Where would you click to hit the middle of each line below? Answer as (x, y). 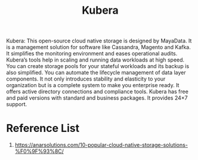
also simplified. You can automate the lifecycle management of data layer (96, 73)
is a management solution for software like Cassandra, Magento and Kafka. (98, 47)
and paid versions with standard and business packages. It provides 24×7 (97, 98)
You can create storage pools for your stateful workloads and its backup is (98, 66)
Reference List (43, 128)
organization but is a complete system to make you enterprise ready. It (93, 85)
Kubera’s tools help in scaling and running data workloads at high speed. (95, 60)
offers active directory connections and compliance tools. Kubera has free (98, 92)
